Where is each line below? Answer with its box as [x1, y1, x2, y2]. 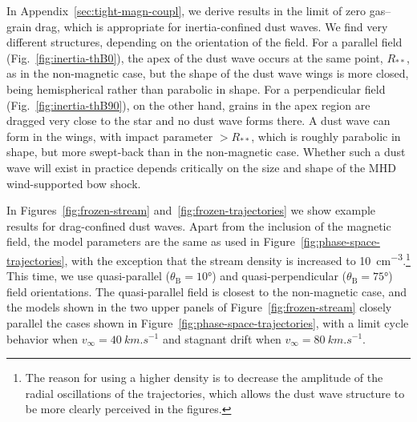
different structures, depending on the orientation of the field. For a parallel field [6, 34, 403, 50]
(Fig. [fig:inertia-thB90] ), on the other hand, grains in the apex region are [6, 96, 370, 113]
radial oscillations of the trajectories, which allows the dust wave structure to [25, 384, 405, 401]
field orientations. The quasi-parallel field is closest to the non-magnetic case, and [6, 283, 407, 299]
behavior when [6, 330, 79, 347]
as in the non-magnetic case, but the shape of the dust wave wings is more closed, [6, 65, 409, 82]
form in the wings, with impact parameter [6, 127, 213, 144]
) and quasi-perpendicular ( [212, 267, 347, 284]
